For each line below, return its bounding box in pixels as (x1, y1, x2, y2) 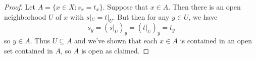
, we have (188, 11, 218, 22)
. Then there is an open (168, 2, 241, 12)
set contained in (4, 45, 53, 55)
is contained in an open (180, 35, 252, 46)
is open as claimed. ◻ (81, 45, 149, 55)
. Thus (30, 35, 50, 46)
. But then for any (113, 11, 170, 22)
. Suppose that (103, 2, 148, 12)
